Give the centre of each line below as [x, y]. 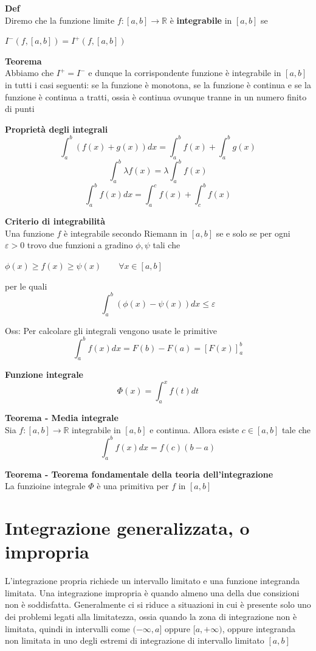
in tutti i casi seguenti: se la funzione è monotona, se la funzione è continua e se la [158, 84]
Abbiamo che [29, 73]
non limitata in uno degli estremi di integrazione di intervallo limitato [135, 640]
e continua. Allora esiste [194, 429]
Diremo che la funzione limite [60, 20]
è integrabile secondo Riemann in [126, 233]
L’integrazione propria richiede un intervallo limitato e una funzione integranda [153, 581]
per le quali [26, 286]
